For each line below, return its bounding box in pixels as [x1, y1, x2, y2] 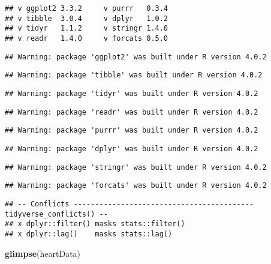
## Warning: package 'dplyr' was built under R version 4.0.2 [5, 144, 258, 153]
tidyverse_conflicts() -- [5, 209, 108, 218]
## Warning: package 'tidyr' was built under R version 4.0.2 [5, 89, 258, 98]
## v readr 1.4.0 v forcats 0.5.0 [5, 34, 168, 43]
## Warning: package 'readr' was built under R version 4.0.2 [5, 107, 258, 116]
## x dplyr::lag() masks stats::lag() [5, 229, 173, 238]
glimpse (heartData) [5, 247, 81, 259]
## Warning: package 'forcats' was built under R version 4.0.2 [5, 181, 267, 190]
